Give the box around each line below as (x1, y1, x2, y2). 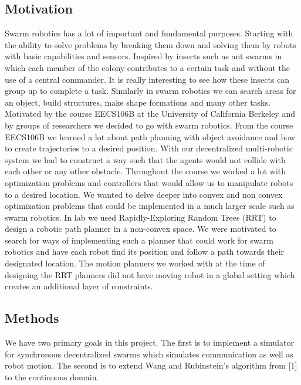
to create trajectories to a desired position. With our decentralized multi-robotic (5, 142, 293, 154)
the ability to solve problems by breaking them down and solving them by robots (5, 38, 296, 50)
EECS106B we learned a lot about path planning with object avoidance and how (5, 130, 295, 143)
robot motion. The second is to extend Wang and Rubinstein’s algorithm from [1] (5, 359, 297, 372)
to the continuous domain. (5, 370, 99, 383)
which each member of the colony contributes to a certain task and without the (5, 61, 290, 73)
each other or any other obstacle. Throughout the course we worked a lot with (5, 165, 286, 177)
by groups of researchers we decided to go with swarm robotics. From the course (5, 119, 293, 131)
